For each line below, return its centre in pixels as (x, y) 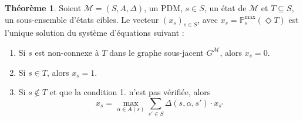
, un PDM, (163, 8)
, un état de (225, 8)
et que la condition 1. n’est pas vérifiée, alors (130, 92)
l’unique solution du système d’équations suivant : (95, 33)
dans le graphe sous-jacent (156, 52)
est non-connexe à (67, 52)
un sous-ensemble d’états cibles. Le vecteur (82, 19)
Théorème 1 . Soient (43, 8)
